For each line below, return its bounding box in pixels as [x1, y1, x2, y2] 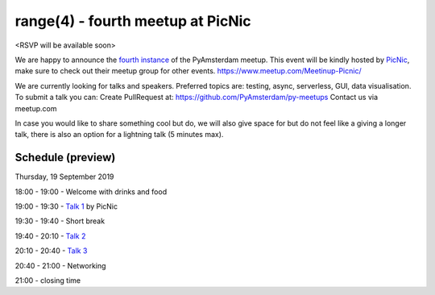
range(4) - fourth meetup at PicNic [14, 12, 251, 30]
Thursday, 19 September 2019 [14, 172, 114, 181]
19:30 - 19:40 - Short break [14, 216, 105, 226]
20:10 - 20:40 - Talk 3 [14, 246, 88, 256]
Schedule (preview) [14, 151, 116, 164]
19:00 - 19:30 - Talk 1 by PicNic [14, 202, 118, 211]
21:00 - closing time [14, 275, 81, 285]
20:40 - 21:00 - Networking [14, 260, 106, 270]
